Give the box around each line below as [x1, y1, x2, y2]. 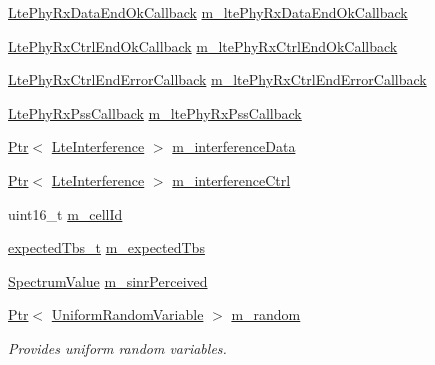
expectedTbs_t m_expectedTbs [8, 237, 205, 258]
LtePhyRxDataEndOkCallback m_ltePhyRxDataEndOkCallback [8, 2, 408, 22]
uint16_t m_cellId [8, 203, 123, 224]
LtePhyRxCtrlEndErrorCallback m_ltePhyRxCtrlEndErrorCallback [8, 69, 427, 90]
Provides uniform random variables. [8, 337, 227, 358]
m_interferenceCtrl [172, 169, 291, 190]
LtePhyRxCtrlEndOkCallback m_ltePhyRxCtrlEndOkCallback [8, 35, 398, 56]
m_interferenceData [172, 136, 296, 157]
